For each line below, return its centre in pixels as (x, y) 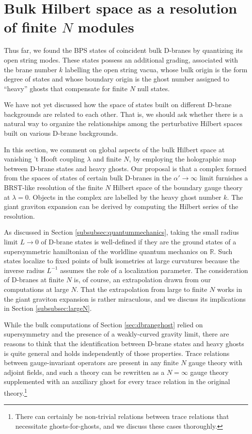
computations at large (36, 289)
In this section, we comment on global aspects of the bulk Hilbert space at (114, 149)
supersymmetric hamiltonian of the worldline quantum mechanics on (106, 251)
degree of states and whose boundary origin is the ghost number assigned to (117, 79)
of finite (30, 27)
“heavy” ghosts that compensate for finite (66, 88)
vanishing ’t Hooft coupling (44, 159)
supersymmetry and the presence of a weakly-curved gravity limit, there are (117, 334)
